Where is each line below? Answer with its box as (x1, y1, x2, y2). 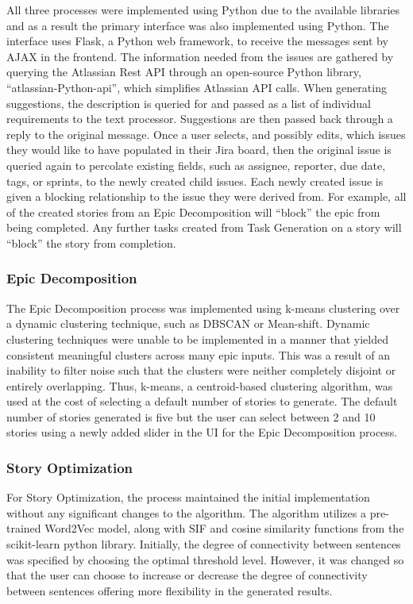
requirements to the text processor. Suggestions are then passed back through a (6, 110, 393, 127)
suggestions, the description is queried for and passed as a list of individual (6, 94, 371, 111)
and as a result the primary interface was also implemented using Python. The (6, 17, 389, 33)
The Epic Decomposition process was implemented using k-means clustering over (6, 299, 400, 316)
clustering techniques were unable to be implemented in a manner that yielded (6, 330, 388, 347)
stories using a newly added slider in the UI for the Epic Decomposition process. (6, 424, 398, 440)
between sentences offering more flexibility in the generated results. (6, 582, 333, 598)
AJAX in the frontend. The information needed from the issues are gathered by (6, 48, 394, 64)
